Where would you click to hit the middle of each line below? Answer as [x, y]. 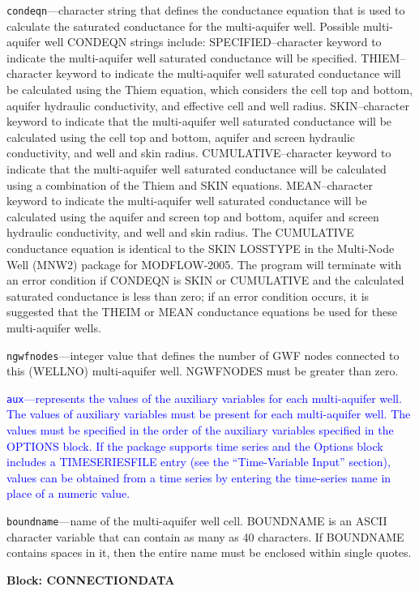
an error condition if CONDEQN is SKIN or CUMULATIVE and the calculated [205, 280]
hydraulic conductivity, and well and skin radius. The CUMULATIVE [180, 232]
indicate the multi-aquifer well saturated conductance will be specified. [182, 57]
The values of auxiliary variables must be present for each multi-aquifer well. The [209, 414]
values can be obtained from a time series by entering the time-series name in [199, 477]
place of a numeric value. [68, 493]
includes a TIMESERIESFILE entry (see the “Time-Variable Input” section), [199, 462]
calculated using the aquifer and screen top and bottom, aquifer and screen [193, 216]
